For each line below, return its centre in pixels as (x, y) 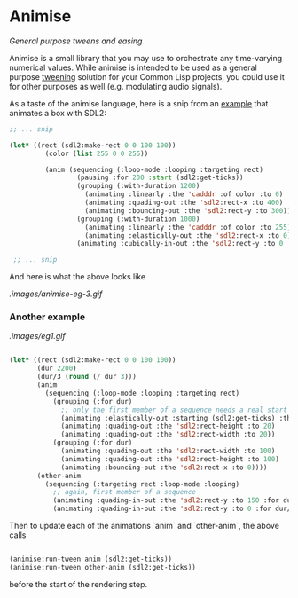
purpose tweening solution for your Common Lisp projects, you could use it (147, 76)
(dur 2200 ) (57, 369)
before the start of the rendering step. (78, 584)
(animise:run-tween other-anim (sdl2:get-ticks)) (103, 567)
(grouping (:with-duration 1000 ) (138, 219)
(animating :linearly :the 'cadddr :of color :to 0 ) (184, 194)
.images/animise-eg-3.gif (56, 294)
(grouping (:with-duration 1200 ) (138, 186)
